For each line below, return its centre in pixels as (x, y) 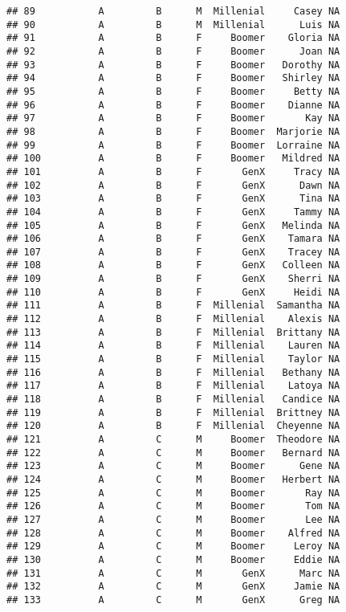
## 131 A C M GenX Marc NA (173, 573)
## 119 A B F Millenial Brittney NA (173, 412)
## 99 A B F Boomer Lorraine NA (173, 145)
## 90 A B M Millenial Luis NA (173, 24)
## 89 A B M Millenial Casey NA (173, 11)
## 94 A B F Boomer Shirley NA (173, 78)
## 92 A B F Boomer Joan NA (173, 51)
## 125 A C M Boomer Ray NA (173, 493)
